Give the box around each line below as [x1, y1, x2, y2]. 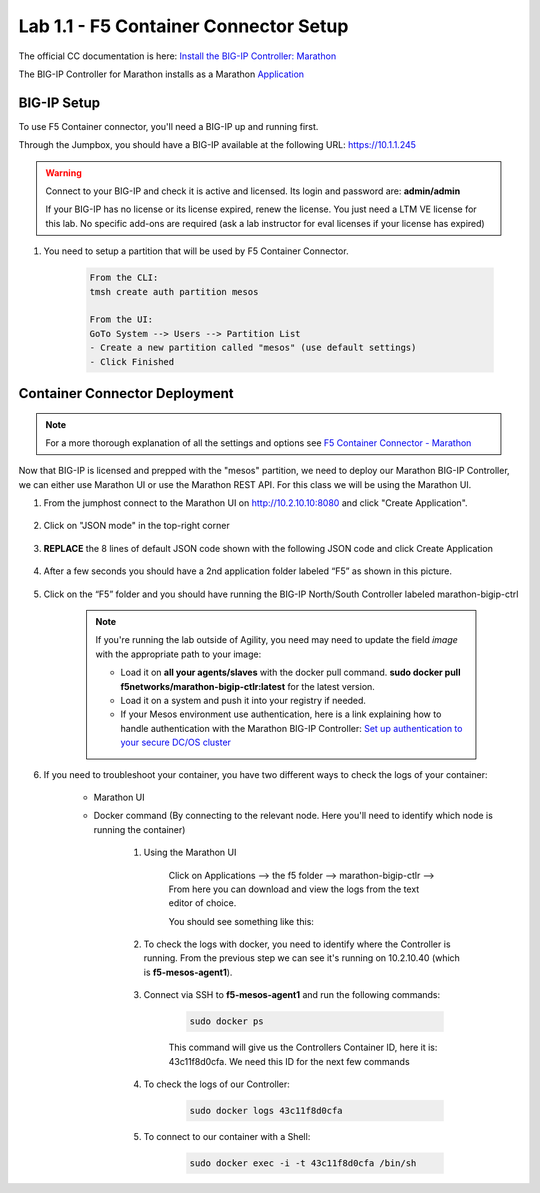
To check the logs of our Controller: [143, 1078, 290, 1090]
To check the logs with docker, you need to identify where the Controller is [143, 938, 451, 950]
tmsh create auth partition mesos [89, 286, 259, 297]
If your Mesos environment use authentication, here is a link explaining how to [120, 708, 442, 720]
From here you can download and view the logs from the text [168, 883, 420, 895]
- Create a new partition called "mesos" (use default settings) [89, 342, 417, 354]
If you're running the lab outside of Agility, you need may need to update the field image [95, 634, 459, 646]
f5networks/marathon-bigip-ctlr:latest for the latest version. [120, 680, 375, 692]
